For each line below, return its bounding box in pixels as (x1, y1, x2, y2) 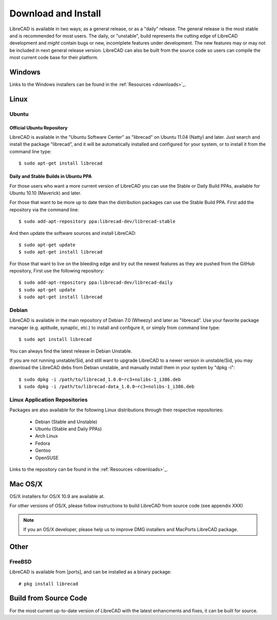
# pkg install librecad (18, 581, 78, 587)
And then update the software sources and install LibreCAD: (9, 230, 136, 236)
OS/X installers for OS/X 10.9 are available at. (9, 493, 105, 499)
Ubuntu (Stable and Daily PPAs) (35, 426, 102, 432)
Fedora (35, 440, 50, 446)
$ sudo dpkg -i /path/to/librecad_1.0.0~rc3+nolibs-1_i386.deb (18, 376, 181, 382)
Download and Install (9, 8, 101, 19)
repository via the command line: (9, 206, 79, 213)
